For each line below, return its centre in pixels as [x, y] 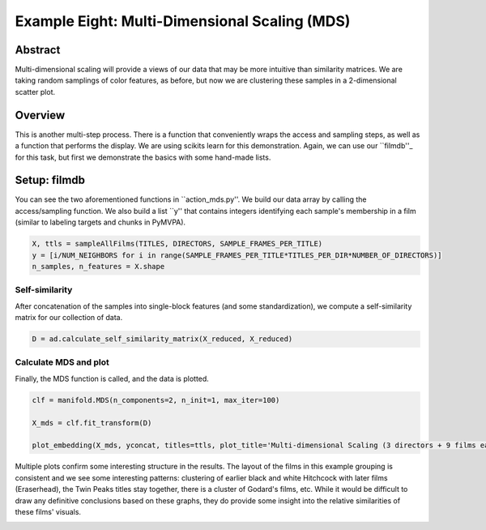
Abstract [38, 50]
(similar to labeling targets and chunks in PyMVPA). [100, 222]
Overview [40, 115]
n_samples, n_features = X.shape [98, 266]
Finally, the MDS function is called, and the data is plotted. [112, 378]
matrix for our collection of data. [69, 318]
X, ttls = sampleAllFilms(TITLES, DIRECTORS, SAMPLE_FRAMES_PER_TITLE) [177, 244]
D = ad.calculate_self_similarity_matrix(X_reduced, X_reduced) [162, 339]
